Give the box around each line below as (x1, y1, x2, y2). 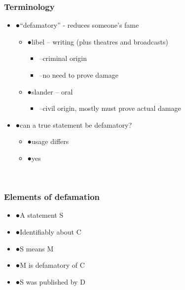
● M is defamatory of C (15, 260, 85, 270)
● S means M (15, 243, 54, 253)
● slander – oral (27, 86, 73, 97)
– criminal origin (39, 53, 87, 63)
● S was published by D (15, 276, 85, 287)
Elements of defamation (4, 191, 100, 203)
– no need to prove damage (39, 70, 119, 80)
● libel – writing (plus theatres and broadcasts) (27, 36, 169, 47)
